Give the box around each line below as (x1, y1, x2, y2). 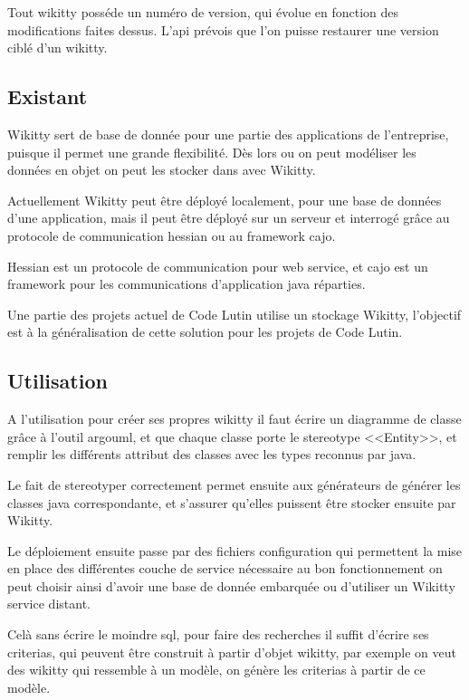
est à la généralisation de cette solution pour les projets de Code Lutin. (7, 322, 403, 341)
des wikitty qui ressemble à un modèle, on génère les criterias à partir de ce (7, 660, 426, 679)
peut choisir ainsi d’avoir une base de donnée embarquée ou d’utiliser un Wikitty (7, 576, 455, 595)
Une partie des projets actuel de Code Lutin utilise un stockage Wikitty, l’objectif (7, 304, 462, 323)
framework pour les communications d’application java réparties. (7, 274, 366, 293)
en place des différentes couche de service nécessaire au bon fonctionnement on (7, 559, 443, 578)
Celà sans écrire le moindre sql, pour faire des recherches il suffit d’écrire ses (7, 625, 429, 644)
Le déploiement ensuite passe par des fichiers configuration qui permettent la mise (7, 541, 463, 560)
